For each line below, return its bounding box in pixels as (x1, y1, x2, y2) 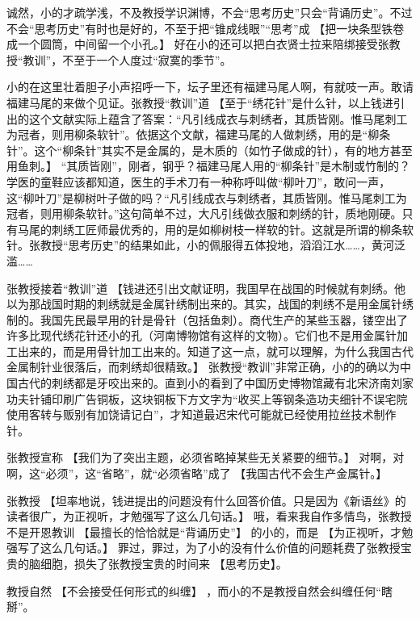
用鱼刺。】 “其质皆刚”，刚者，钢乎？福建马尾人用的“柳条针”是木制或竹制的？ (6, 157, 411, 174)
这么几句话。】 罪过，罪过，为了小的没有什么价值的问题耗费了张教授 (40, 539, 401, 556)
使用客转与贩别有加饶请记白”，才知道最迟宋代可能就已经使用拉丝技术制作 (6, 406, 397, 423)
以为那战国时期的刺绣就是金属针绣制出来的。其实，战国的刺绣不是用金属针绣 (6, 295, 414, 312)
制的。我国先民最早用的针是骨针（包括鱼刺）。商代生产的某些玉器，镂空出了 (6, 311, 408, 328)
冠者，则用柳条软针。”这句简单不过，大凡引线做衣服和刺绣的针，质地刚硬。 (6, 205, 402, 222)
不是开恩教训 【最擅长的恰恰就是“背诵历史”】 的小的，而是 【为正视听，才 (6, 523, 402, 540)
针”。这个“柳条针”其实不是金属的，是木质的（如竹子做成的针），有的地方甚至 (6, 141, 413, 158)
